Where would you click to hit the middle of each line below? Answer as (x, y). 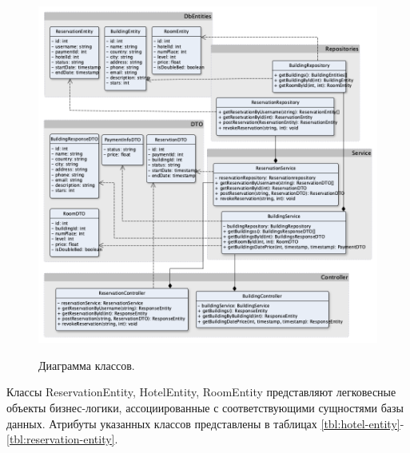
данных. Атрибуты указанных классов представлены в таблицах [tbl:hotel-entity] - (205, 423)
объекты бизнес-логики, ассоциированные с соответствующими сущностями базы (205, 407)
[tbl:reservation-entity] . (62, 439)
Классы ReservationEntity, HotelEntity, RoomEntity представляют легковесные (201, 392)
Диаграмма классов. (87, 365)
